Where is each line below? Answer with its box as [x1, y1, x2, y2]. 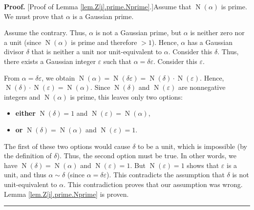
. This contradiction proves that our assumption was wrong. [63, 179, 243, 189]
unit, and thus [4, 169, 46, 180]
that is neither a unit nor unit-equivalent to [31, 46, 162, 57]
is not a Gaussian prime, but [95, 27, 182, 38]
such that [103, 56, 132, 66]
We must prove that [4, 11, 64, 21]
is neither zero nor [190, 27, 245, 38]
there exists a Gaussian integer [4, 56, 96, 66]
